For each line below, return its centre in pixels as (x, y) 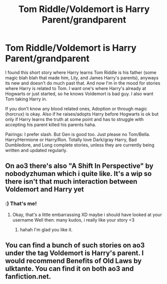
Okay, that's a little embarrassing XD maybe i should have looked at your (87, 214)
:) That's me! (21, 203)
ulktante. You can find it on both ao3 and (69, 269)
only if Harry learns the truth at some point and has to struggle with (74, 119)
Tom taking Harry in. (26, 99)
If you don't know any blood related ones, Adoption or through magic (76, 108)
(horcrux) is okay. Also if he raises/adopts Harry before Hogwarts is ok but (82, 114)
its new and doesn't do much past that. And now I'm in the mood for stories (83, 83)
